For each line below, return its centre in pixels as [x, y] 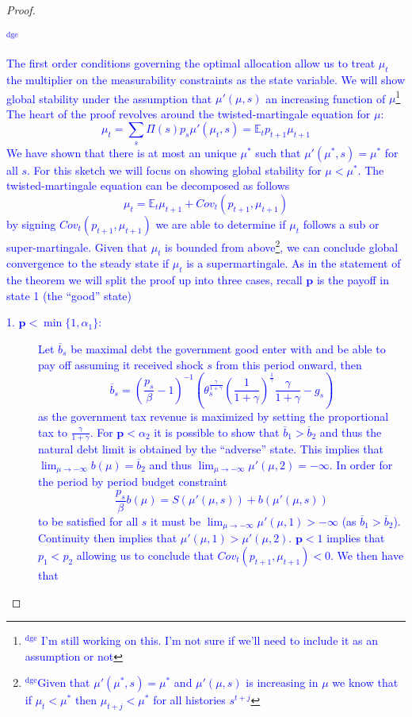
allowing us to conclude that [145, 555]
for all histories [189, 700]
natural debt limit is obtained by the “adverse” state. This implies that [211, 449]
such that [278, 152]
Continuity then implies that [108, 538]
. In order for [361, 465]
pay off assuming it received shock [121, 364]
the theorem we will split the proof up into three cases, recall [154, 280]
